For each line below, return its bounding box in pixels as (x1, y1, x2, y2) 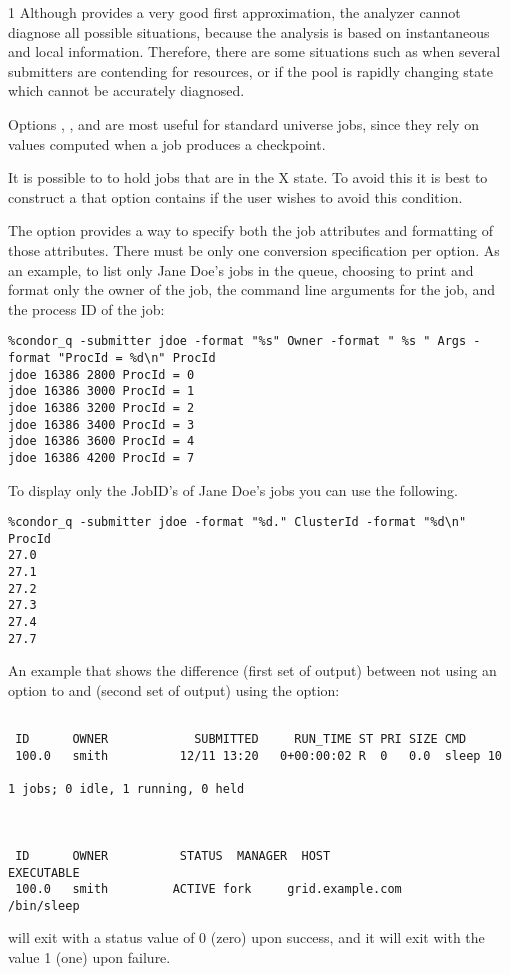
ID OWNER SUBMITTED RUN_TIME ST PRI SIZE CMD (15, 732, 467, 747)
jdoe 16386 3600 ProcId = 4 (8, 434, 195, 449)
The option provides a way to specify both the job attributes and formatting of (8, 220, 493, 241)
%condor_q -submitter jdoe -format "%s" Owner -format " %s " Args (8, 334, 467, 349)
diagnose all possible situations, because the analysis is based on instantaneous (8, 21, 490, 42)
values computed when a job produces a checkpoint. (8, 133, 326, 154)
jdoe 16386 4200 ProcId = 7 (8, 450, 195, 465)
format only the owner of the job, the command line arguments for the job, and (8, 279, 496, 300)
